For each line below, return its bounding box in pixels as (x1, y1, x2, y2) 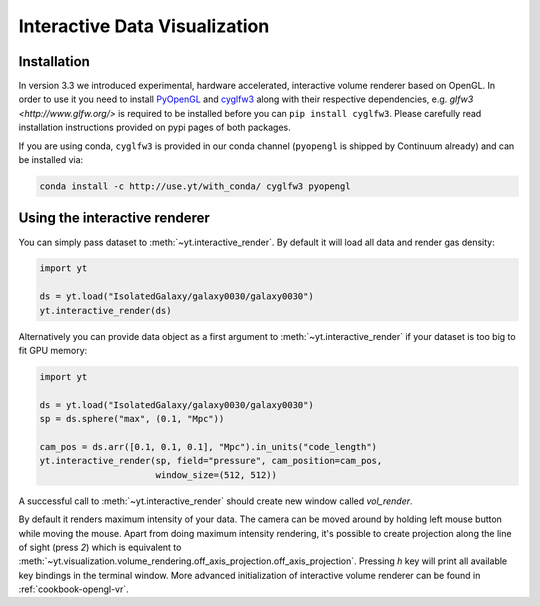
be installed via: (18, 154, 84, 166)
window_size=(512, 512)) (155, 469, 277, 480)
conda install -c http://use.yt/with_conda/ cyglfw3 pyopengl (39, 181, 351, 192)
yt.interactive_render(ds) (39, 305, 172, 316)
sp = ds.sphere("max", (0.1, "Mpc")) (39, 413, 225, 425)
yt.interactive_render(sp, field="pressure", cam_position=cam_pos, (39, 455, 383, 467)
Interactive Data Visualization (18, 15, 270, 37)
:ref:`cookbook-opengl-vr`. (18, 583, 129, 595)
